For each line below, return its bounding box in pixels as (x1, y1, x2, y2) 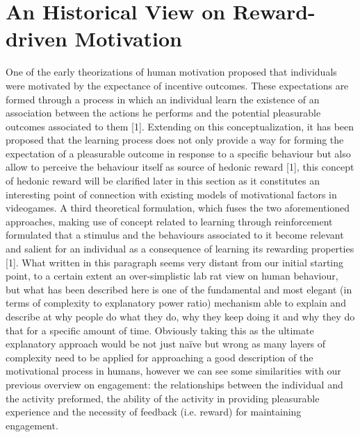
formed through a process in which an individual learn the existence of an (6, 92, 320, 106)
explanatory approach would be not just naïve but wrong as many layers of (6, 336, 326, 351)
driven (6, 24, 67, 53)
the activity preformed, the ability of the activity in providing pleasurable (6, 391, 320, 405)
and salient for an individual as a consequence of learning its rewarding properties (6, 241, 354, 256)
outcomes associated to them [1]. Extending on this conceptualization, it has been (6, 119, 354, 133)
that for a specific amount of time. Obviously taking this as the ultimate (6, 323, 314, 337)
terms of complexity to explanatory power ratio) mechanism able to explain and (6, 295, 346, 310)
